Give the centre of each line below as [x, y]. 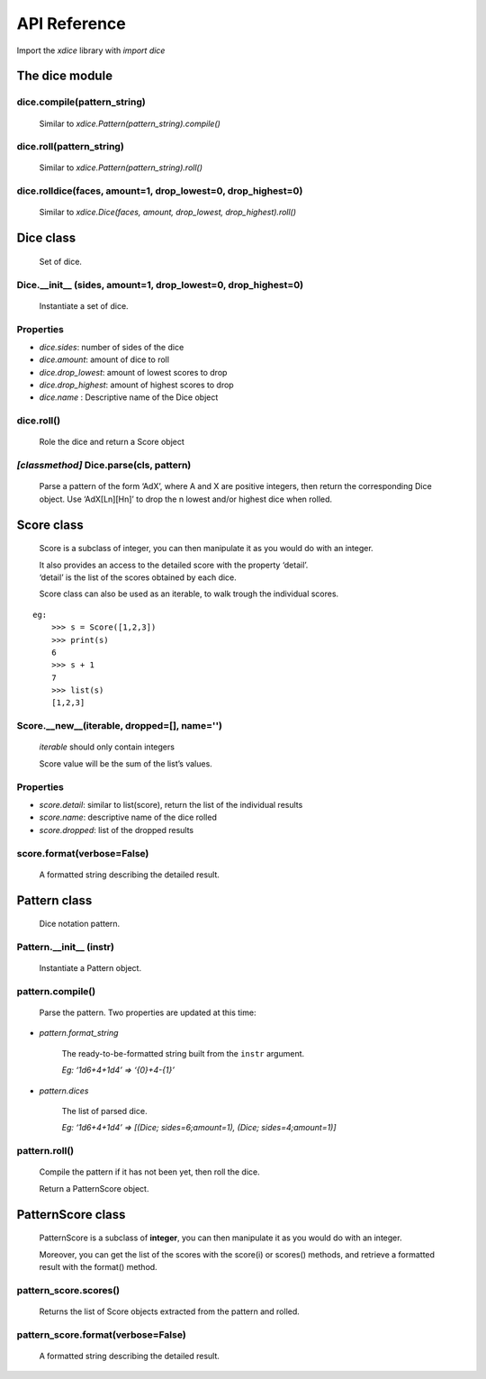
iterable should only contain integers [107, 747]
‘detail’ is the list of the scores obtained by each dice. [138, 577]
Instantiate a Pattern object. [90, 968]
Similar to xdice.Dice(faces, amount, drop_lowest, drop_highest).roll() [168, 213]
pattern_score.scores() [68, 1290]
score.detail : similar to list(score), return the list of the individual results [171, 804]
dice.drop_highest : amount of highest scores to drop [136, 385]
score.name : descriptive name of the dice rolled [128, 817]
